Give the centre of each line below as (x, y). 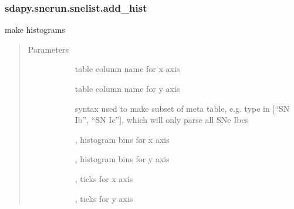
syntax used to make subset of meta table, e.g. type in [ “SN (182, 108)
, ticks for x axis (104, 178)
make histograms (35, 30)
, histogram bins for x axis (122, 139)
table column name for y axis (127, 88)
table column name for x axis (127, 69)
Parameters (48, 49)
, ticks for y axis (104, 198)
